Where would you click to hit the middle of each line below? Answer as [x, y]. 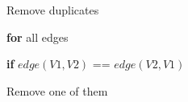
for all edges [38, 37]
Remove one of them [57, 90]
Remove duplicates [53, 10]
